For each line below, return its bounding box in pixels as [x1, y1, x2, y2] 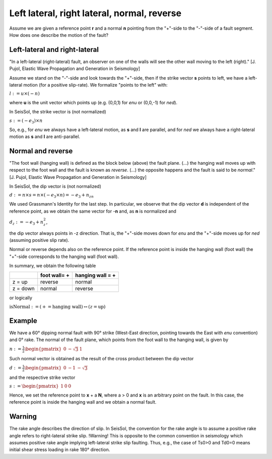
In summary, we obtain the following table [9, 263, 96, 269]
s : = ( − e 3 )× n [9, 117, 43, 124]
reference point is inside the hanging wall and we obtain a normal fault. [9, 399, 157, 405]
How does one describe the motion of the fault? [9, 32, 108, 38]
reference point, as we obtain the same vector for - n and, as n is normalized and [9, 208, 176, 214]
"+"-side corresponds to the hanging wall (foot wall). [9, 253, 119, 259]
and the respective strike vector [9, 374, 76, 380]
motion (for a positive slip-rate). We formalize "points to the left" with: [23, 82, 168, 88]
